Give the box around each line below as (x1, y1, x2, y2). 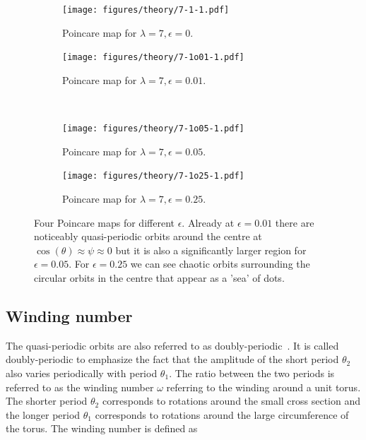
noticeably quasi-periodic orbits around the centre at (34, 229, 262, 244)
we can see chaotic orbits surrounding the (130, 256, 310, 271)
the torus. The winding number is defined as (6, 421, 198, 436)
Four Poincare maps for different (34, 215, 175, 230)
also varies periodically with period (6, 365, 158, 380)
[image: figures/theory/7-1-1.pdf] (62, 5, 230, 15)
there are (275, 215, 314, 230)
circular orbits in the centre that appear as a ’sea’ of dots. (34, 270, 285, 285)
